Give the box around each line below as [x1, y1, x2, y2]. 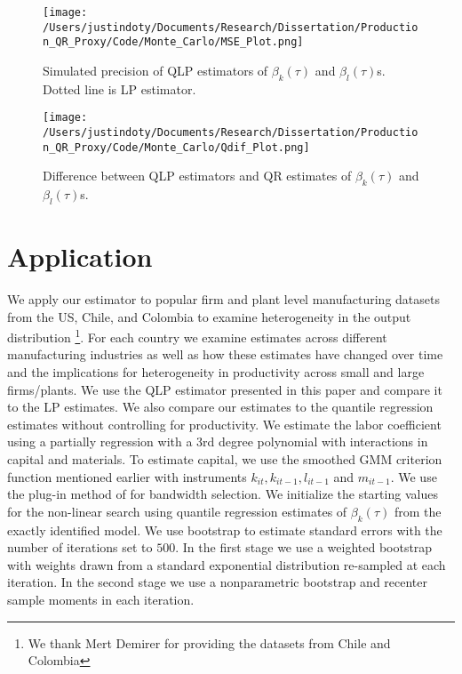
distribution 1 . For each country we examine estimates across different [7, 325, 387, 346]
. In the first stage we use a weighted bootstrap [175, 538, 433, 557]
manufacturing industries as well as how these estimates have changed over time [7, 345, 443, 364]
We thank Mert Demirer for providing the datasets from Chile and [28, 633, 391, 652]
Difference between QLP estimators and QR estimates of [43, 166, 352, 185]
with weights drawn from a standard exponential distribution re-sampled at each [7, 555, 446, 574]
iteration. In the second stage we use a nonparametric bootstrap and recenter [7, 573, 428, 591]
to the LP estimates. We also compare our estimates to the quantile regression [7, 397, 434, 416]
